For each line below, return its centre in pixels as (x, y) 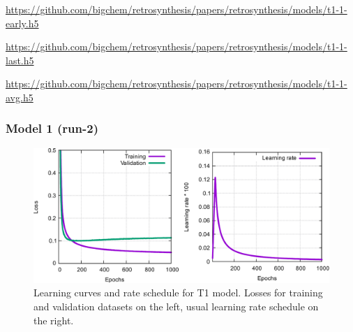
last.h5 (20, 60)
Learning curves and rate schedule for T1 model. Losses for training (178, 293)
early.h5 (22, 23)
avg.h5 (20, 97)
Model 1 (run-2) (52, 128)
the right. (54, 320)
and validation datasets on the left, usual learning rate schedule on (176, 306)
